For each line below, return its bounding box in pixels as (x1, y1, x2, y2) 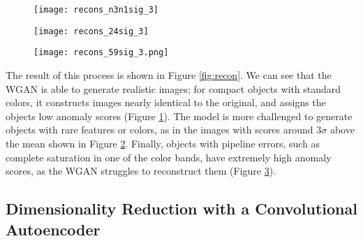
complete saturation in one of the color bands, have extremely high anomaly (6, 149, 332, 164)
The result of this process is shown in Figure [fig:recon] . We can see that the (6, 67, 332, 82)
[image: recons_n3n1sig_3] (34, 5, 158, 15)
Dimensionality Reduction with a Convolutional (6, 198, 357, 219)
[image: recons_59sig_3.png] (34, 48, 169, 58)
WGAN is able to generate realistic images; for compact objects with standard (6, 81, 341, 96)
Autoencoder (6, 218, 101, 240)
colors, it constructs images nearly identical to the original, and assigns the (6, 95, 326, 110)
